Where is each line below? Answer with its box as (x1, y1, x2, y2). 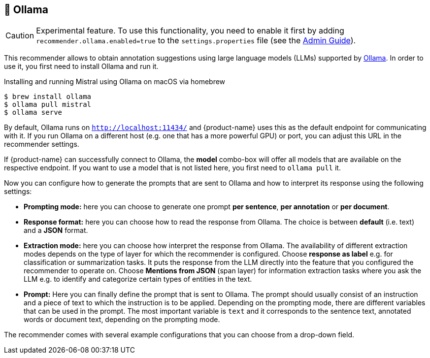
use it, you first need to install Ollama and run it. (4, 62, 159, 71)
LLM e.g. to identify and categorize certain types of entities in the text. (24, 275, 252, 284)
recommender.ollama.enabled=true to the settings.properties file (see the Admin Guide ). (36, 35, 356, 46)
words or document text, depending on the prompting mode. (24, 315, 220, 324)
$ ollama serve (4, 108, 63, 117)
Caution (5, 31, 34, 41)
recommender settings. (4, 140, 79, 149)
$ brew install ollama (4, 93, 92, 101)
